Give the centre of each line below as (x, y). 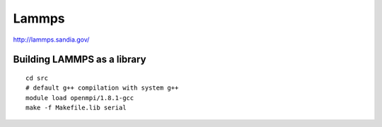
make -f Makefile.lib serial (76, 108)
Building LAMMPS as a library (80, 60)
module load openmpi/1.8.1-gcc (80, 98)
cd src (37, 78)
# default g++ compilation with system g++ (102, 88)
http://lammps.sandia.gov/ (51, 40)
